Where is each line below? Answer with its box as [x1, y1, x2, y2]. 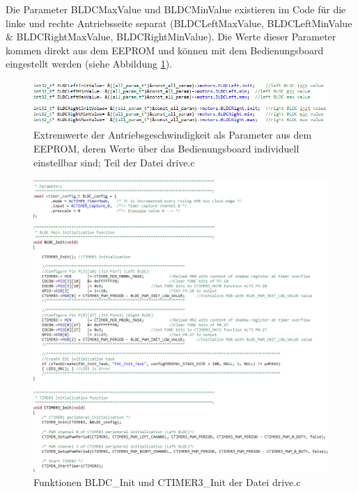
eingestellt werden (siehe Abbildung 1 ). [6, 56, 172, 71]
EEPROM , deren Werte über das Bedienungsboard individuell [33, 141, 299, 155]
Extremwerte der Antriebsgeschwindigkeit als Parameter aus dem [33, 127, 312, 142]
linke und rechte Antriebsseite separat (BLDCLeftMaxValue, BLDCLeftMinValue [6, 15, 352, 30]
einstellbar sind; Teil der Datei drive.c [33, 155, 195, 169]
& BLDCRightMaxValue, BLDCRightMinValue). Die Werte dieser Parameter [6, 29, 336, 44]
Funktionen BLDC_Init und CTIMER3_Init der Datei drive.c [33, 474, 301, 489]
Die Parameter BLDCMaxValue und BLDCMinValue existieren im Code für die [6, 2, 346, 16]
